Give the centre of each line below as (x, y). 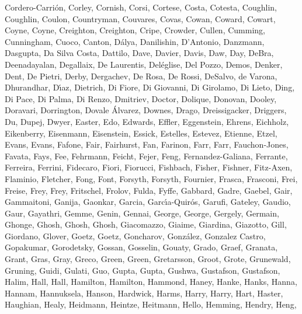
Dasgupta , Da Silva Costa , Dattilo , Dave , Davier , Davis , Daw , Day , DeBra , (139, 53)
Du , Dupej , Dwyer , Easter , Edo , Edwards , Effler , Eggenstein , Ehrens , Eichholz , (147, 121)
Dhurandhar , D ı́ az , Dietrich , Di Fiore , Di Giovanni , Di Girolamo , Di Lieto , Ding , (150, 87)
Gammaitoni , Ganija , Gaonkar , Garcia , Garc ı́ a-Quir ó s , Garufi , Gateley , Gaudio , (148, 202)
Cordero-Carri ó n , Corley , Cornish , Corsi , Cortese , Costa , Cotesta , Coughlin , (141, 7)
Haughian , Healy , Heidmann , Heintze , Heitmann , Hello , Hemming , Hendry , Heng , (151, 304)
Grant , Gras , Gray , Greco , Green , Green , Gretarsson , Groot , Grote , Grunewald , (148, 259)
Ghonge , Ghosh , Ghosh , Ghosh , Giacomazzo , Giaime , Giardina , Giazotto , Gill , (146, 224)
